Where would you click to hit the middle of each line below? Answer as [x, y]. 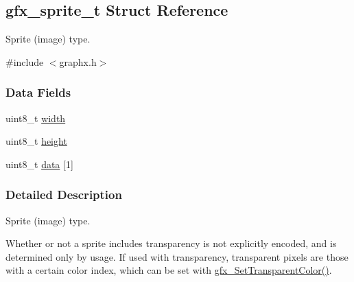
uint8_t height [36, 141]
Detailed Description [64, 195]
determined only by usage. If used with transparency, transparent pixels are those [177, 256]
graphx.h [78, 61]
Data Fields [38, 92]
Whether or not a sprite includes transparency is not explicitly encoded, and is [171, 243]
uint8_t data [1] [39, 164]
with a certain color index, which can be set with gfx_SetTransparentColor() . [169, 270]
